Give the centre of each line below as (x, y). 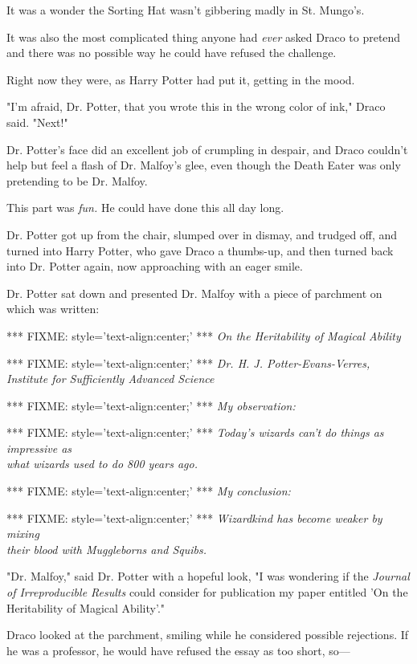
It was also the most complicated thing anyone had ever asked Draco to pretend (204, 37)
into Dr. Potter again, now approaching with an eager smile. (155, 266)
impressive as (39, 448)
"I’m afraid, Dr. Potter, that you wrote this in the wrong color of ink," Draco (196, 106)
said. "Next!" (37, 122)
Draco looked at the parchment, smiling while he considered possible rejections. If (208, 635)
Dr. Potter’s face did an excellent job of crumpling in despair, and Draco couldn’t (207, 149)
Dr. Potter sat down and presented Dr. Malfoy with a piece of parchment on (194, 293)
